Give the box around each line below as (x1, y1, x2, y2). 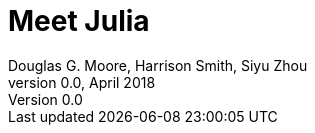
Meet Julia (8, 4, 150, 38)
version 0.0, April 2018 (8, 73, 156, 91)
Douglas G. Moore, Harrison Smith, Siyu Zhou (8, 56, 308, 74)
